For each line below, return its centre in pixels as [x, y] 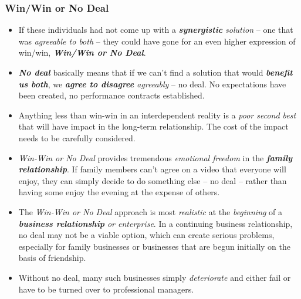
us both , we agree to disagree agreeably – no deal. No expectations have [152, 84]
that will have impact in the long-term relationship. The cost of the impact [153, 126]
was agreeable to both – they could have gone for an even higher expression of [157, 41]
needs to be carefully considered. [77, 137]
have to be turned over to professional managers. [106, 289]
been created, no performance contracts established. [111, 95]
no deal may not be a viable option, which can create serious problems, [146, 235]
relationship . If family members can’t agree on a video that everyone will [152, 169]
